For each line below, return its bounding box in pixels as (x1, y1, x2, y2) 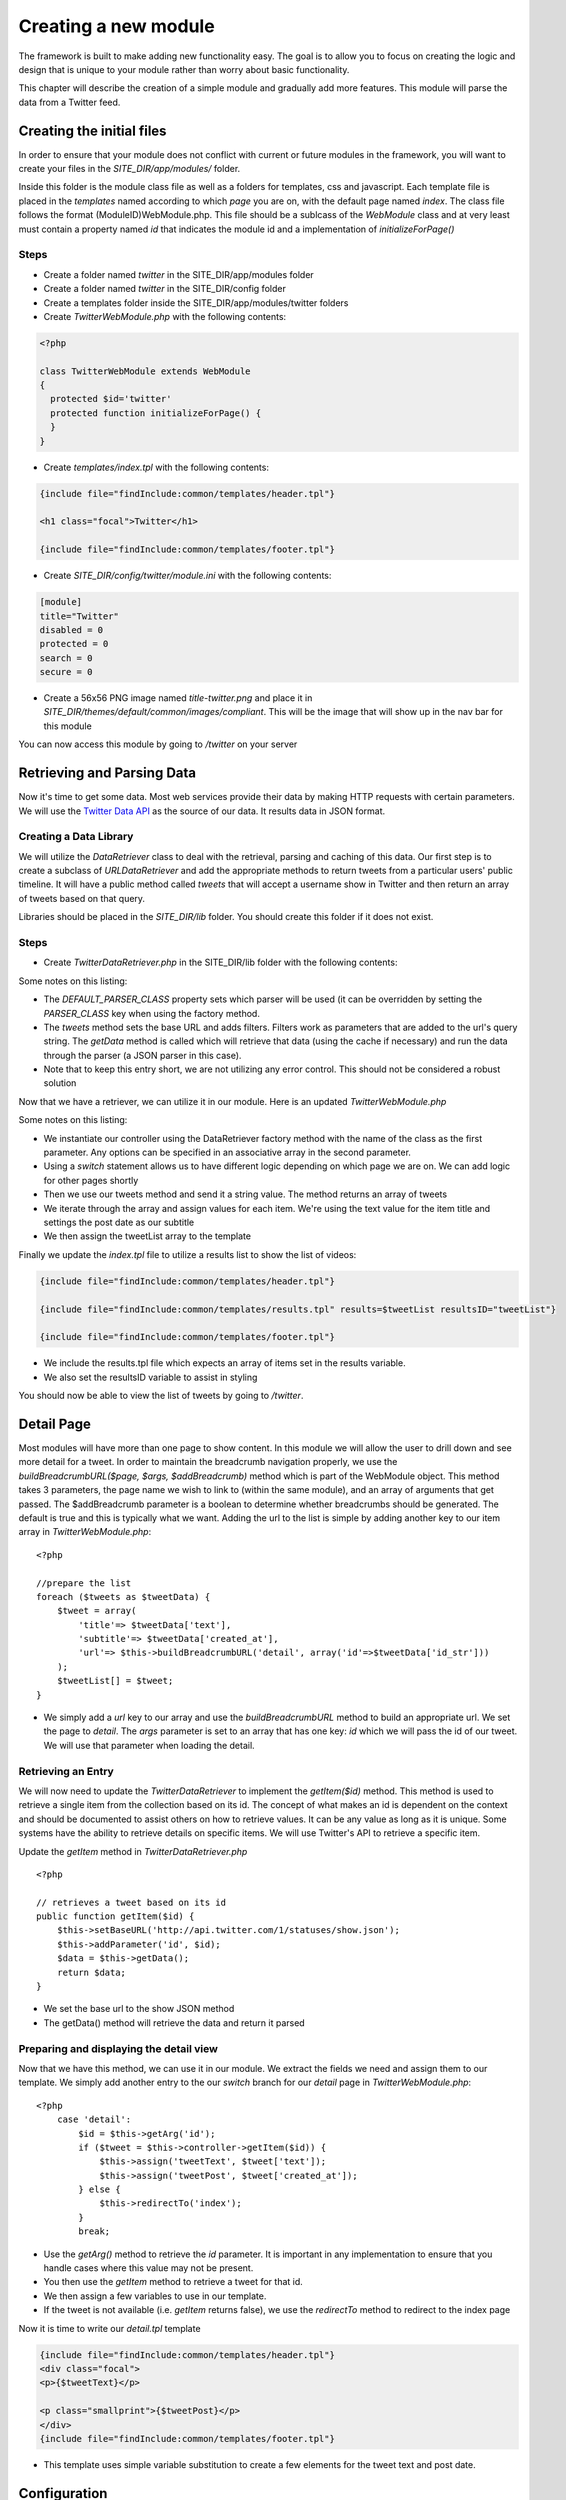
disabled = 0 (39, 624, 104, 635)
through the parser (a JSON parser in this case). (43, 1049, 242, 1061)
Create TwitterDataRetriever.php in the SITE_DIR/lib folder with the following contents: (43, 956, 398, 969)
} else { (78, 2184, 121, 2195)
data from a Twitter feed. (18, 96, 121, 108)
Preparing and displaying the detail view (18, 2041, 219, 2055)
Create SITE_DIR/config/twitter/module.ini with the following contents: (43, 570, 332, 582)
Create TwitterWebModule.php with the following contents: (43, 310, 287, 322)
